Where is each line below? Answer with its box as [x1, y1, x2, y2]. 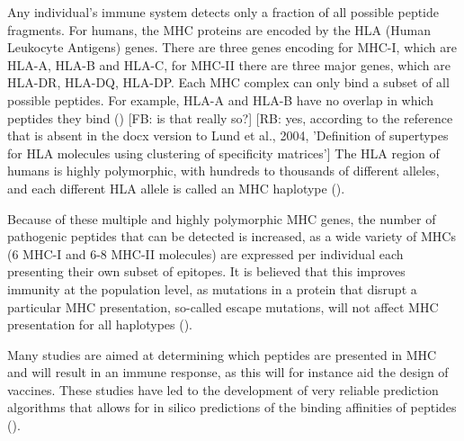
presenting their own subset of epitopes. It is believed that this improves [7, 262, 406, 281]
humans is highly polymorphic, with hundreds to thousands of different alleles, [7, 161, 440, 180]
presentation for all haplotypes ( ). [7, 315, 192, 334]
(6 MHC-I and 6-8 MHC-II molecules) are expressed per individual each [7, 244, 404, 263]
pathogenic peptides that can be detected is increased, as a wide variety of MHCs [7, 227, 456, 246]
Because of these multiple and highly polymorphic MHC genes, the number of [7, 209, 436, 228]
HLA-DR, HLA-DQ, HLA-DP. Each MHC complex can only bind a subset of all [7, 73, 450, 92]
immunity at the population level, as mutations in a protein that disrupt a [7, 279, 417, 298]
